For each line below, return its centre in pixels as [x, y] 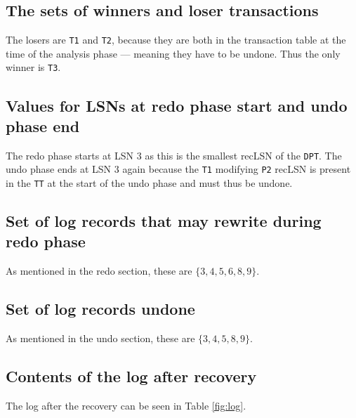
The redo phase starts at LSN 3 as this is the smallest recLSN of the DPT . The [174, 155]
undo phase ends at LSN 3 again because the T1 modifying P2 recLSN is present [178, 169]
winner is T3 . [33, 67]
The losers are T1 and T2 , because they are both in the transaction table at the [176, 40]
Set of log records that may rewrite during [164, 221]
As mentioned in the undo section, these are [100, 338]
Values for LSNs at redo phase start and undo [177, 105]
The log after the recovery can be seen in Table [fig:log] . [126, 405]
